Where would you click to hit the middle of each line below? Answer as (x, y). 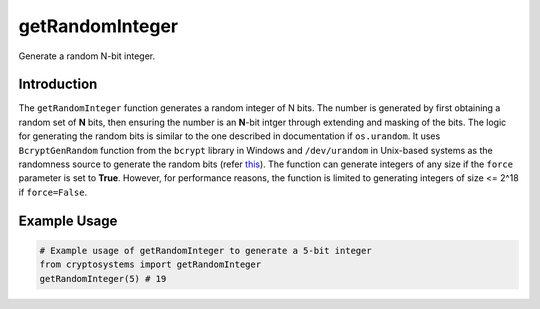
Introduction (58, 84)
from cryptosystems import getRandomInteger (150, 264)
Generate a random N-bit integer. (86, 56)
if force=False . (53, 192)
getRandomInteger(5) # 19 (103, 278)
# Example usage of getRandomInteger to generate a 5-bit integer (205, 250)
